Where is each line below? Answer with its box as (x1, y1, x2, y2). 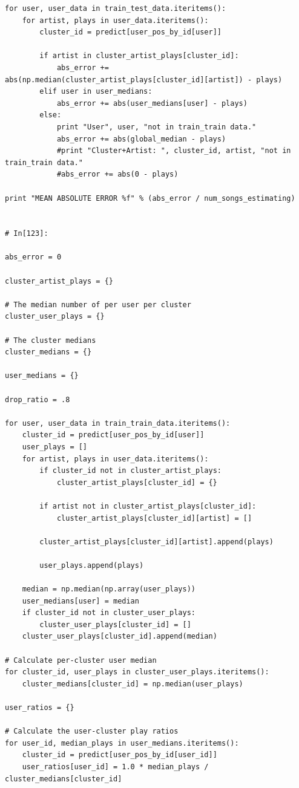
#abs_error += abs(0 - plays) (56, 170, 179, 179)
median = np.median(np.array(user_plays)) (22, 585, 195, 594)
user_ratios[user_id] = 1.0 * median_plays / (22, 763, 209, 771)
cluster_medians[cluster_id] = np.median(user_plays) (22, 679, 243, 688)
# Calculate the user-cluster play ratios (5, 727, 179, 736)
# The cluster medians (5, 336, 96, 345)
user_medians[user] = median (22, 596, 139, 605)
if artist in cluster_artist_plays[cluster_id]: (39, 51, 239, 60)
